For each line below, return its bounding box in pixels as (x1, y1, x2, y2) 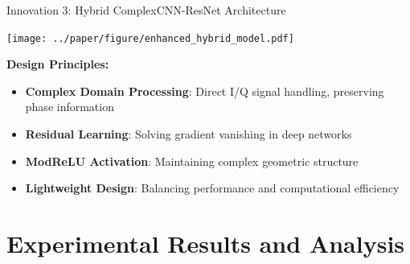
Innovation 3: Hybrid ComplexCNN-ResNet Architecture (6, 2, 286, 18)
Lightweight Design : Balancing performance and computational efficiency (25, 179, 400, 196)
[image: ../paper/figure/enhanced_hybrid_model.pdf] (6, 32, 294, 44)
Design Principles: (6, 56, 109, 72)
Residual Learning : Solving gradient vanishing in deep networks (25, 126, 352, 142)
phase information (25, 98, 114, 115)
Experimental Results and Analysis (6, 227, 405, 259)
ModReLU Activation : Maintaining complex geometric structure (25, 152, 359, 169)
